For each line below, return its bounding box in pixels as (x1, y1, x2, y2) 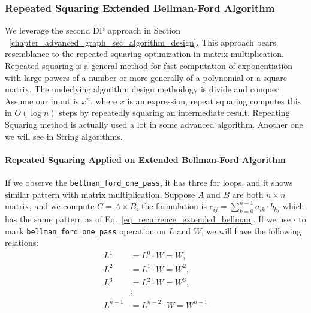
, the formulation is (136, 200, 207, 212)
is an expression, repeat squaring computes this (127, 94, 301, 107)
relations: (5, 236, 39, 249)
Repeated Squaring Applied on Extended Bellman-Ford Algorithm (5, 153, 286, 165)
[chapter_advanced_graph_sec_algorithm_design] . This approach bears (9, 35, 276, 48)
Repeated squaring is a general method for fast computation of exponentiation (5, 59, 293, 71)
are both (232, 188, 264, 200)
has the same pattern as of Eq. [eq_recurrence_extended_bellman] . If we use (5, 213, 291, 225)
